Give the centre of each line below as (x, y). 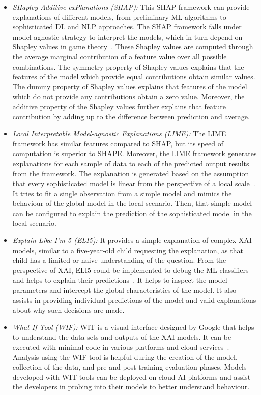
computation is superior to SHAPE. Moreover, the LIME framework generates (135, 153)
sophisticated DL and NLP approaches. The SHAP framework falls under (127, 27)
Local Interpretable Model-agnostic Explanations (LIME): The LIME (119, 133)
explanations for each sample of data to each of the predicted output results (131, 163)
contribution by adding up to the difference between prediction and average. (131, 116)
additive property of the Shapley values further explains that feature (119, 106)
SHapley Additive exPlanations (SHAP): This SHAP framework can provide (131, 7)
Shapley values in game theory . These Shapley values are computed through (133, 47)
